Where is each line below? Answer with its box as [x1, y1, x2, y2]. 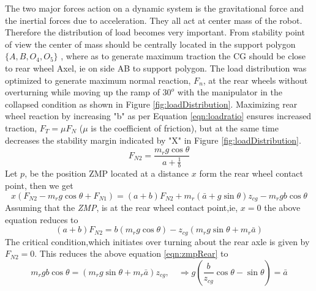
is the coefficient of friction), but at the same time [91, 121, 279, 134]
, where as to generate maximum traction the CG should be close [61, 50, 306, 62]
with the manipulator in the [177, 86, 282, 98]
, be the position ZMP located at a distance [24, 167, 189, 180]
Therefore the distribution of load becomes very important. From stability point [5, 26, 305, 39]
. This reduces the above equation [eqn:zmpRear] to [34, 247, 228, 260]
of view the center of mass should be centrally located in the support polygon [5, 37, 296, 50]
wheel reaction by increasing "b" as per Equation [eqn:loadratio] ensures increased [5, 109, 312, 122]
